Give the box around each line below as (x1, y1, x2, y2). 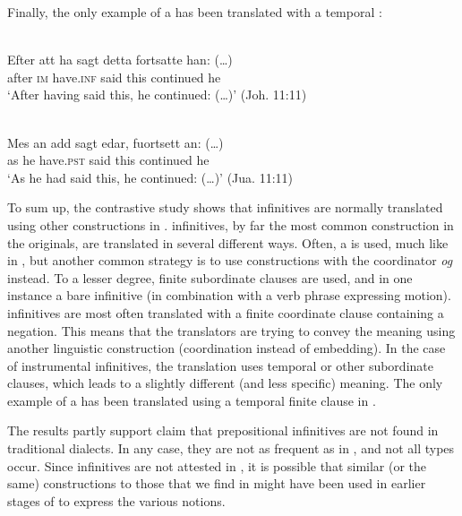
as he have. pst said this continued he (7, 150, 210, 169)
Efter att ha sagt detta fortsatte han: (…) (7, 50, 233, 69)
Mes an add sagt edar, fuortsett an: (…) (7, 133, 224, 151)
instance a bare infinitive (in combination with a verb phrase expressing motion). (7, 286, 451, 305)
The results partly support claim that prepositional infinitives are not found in (7, 421, 439, 440)
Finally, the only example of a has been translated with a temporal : (7, 3, 382, 21)
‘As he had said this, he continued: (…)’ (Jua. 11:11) (7, 168, 293, 186)
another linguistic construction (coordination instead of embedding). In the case (7, 339, 446, 357)
